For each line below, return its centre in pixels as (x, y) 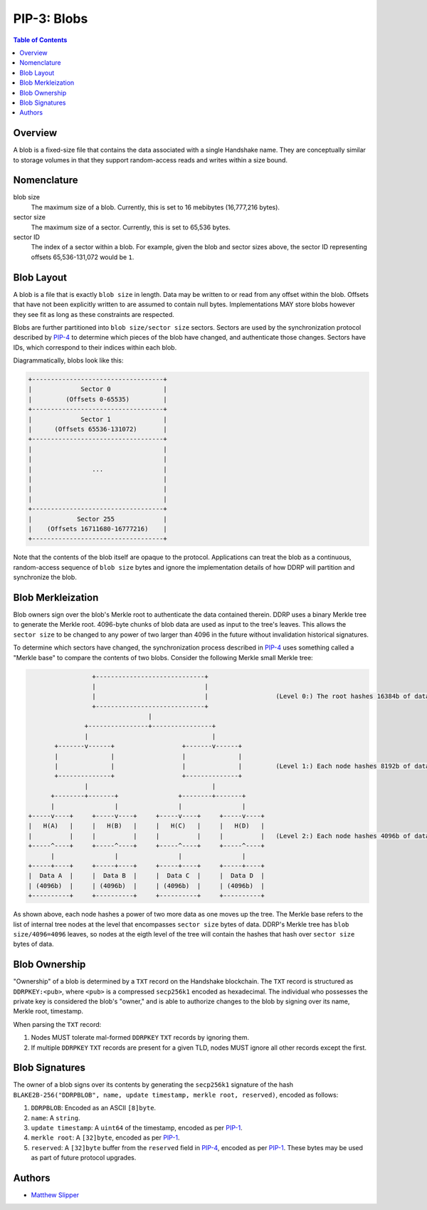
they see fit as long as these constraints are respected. (94, 314)
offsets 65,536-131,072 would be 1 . (83, 257)
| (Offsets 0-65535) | (97, 399)
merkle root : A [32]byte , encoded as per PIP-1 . (106, 1138)
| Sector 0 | (97, 389)
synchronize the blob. (45, 578)
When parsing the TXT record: (57, 1024)
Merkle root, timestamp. (48, 1011)
